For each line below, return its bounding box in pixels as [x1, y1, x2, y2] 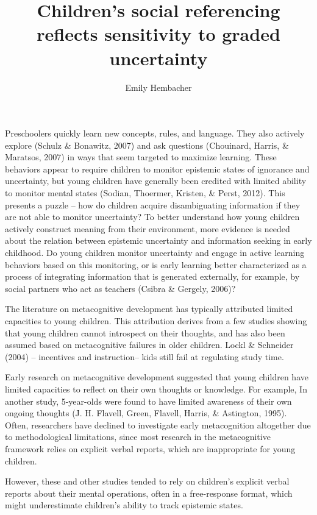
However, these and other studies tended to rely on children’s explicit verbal [5, 475, 290, 488]
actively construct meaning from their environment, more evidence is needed [5, 222, 290, 235]
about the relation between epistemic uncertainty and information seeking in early [5, 234, 312, 247]
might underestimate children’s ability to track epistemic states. [5, 499, 243, 511]
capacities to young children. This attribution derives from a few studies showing [5, 314, 307, 327]
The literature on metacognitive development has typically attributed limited [5, 302, 293, 315]
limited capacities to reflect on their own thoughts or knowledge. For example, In [5, 382, 307, 395]
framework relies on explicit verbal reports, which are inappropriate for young [5, 442, 296, 455]
